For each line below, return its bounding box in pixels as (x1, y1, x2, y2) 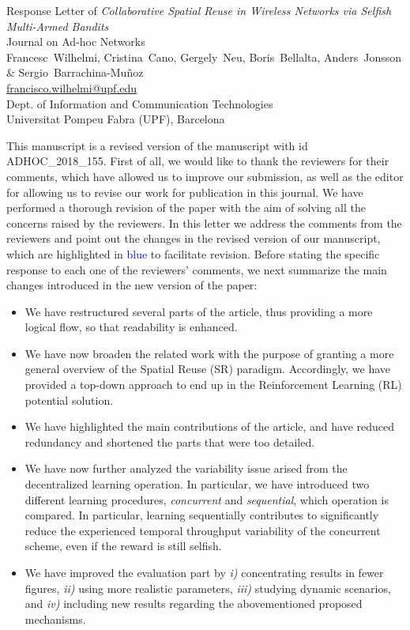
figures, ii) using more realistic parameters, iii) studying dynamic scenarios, (24, 579, 391, 596)
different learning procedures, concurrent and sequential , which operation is (24, 491, 389, 507)
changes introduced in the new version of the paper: (6, 277, 258, 293)
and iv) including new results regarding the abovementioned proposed (24, 595, 363, 612)
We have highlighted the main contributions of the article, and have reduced (24, 418, 395, 435)
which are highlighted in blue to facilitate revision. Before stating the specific (6, 245, 380, 262)
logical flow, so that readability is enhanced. (24, 319, 238, 335)
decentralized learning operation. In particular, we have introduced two (24, 476, 370, 492)
